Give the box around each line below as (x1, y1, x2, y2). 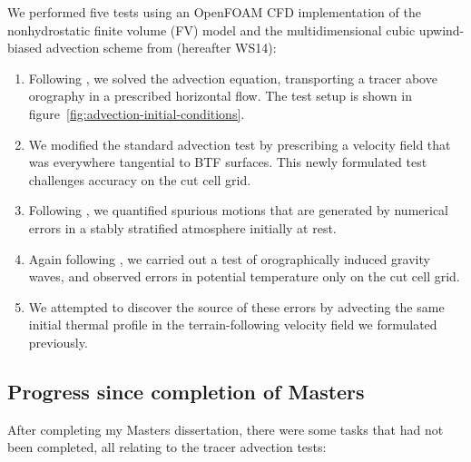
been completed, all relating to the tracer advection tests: (7, 437, 327, 457)
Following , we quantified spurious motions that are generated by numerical (28, 201, 449, 220)
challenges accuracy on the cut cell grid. (28, 170, 251, 189)
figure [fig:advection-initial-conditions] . (28, 103, 245, 123)
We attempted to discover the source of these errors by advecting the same (28, 297, 445, 316)
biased (7, 38, 43, 57)
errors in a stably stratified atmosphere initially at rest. (28, 218, 337, 237)
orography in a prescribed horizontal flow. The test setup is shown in (28, 86, 412, 105)
